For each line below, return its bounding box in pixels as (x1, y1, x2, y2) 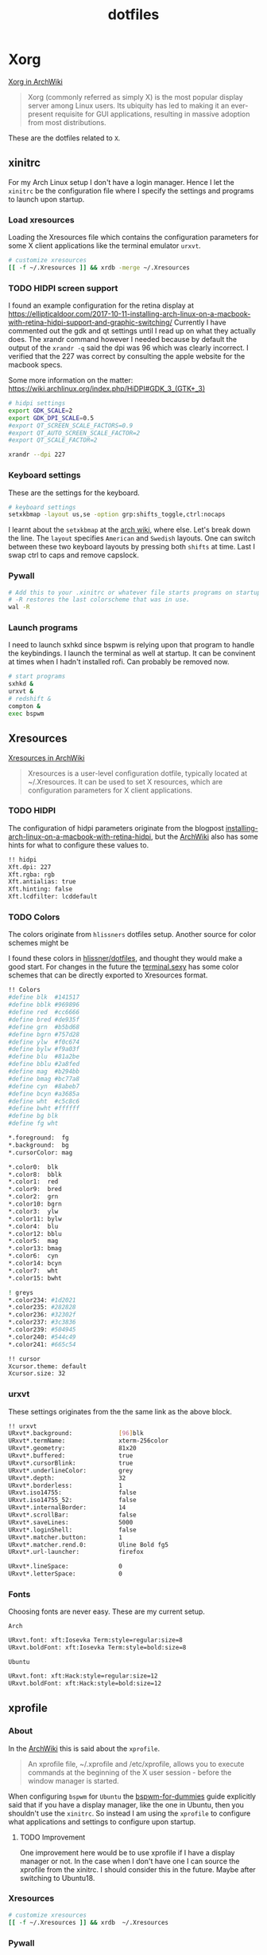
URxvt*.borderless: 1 (8, 1481, 123, 1489)
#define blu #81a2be (8, 1052, 80, 1061)
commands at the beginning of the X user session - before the (27, 1768, 232, 1777)
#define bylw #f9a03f (8, 1045, 80, 1053)
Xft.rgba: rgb (8, 871, 56, 879)
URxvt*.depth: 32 (8, 1473, 126, 1482)
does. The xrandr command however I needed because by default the (8, 335, 237, 344)
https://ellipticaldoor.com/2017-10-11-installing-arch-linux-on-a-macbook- (8, 309, 251, 319)
